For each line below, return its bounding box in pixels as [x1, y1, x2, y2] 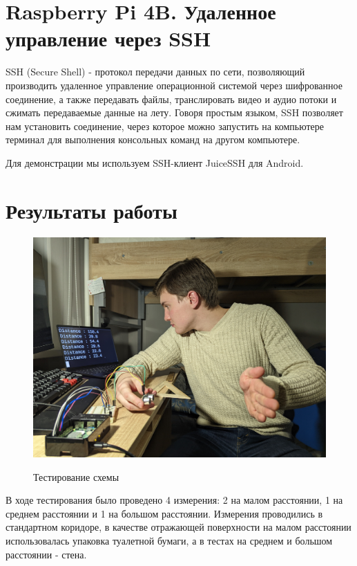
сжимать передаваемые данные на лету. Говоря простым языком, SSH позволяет [6, 105, 343, 120]
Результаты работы [6, 196, 177, 224]
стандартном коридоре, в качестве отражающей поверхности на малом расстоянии [6, 520, 351, 534]
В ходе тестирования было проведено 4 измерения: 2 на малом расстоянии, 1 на [6, 493, 343, 507]
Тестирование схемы [33, 469, 119, 484]
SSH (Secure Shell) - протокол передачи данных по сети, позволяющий [6, 64, 305, 79]
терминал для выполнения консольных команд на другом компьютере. [6, 132, 300, 147]
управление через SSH [6, 24, 211, 53]
